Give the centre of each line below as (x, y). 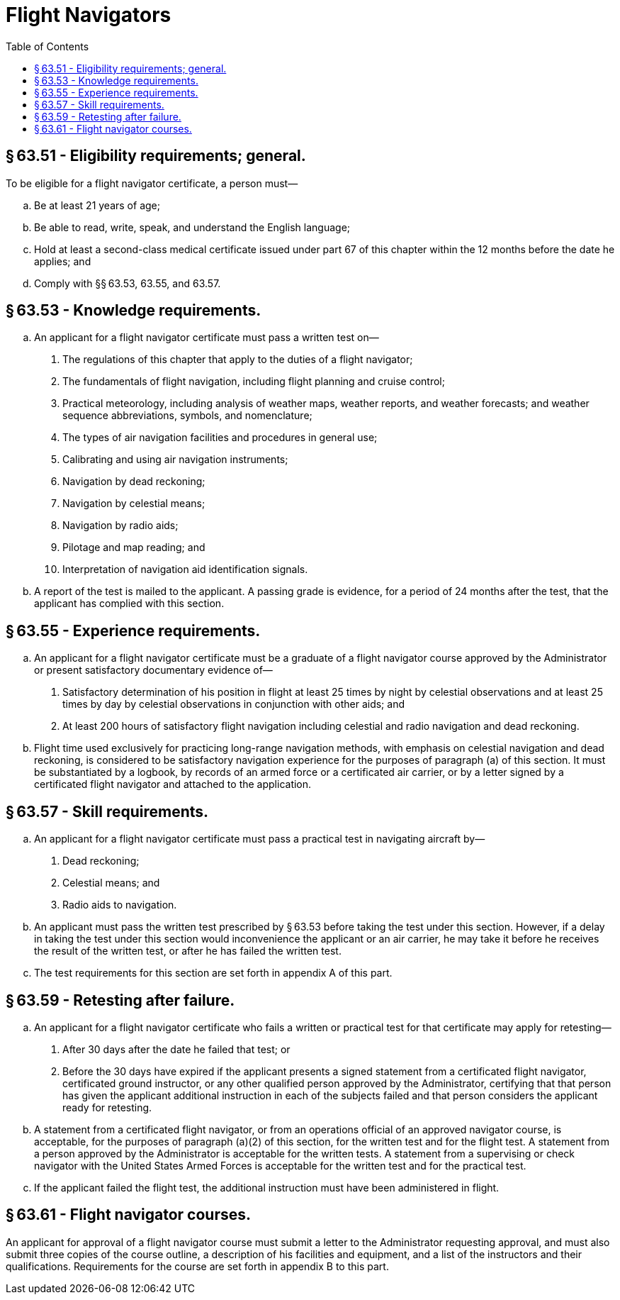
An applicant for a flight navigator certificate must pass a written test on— (207, 338)
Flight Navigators (89, 15)
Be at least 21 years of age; (97, 205)
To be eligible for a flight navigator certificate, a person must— (152, 183)
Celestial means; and (111, 883)
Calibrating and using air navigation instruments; (175, 460)
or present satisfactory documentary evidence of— (153, 670)
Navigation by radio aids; (120, 526)
